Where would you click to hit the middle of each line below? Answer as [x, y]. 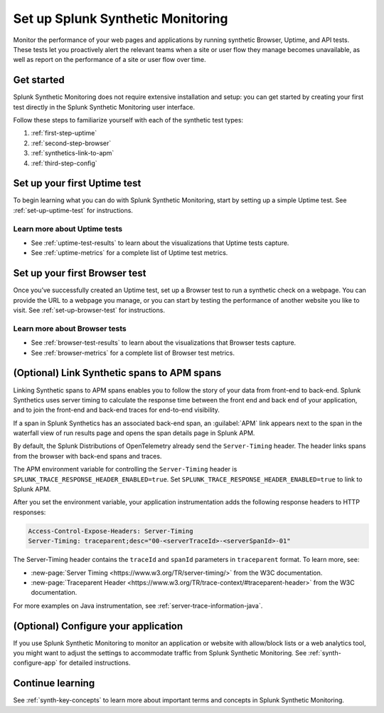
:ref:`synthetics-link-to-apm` [73, 153]
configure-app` [36, 663]
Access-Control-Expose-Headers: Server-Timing [111, 531]
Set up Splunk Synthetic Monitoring [121, 19]
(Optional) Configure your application [98, 626]
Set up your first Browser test [80, 273]
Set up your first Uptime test [77, 183]
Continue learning [54, 683]
